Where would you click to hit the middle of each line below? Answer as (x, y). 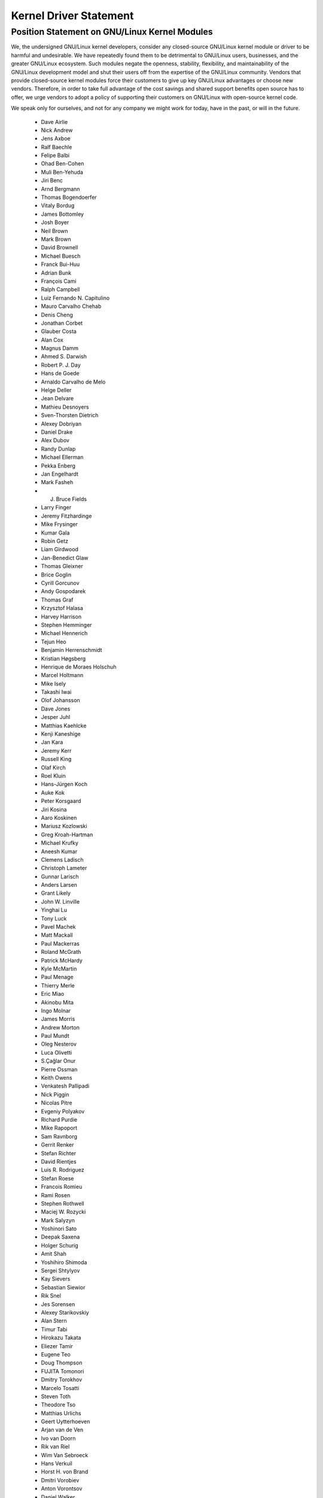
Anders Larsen (59, 885)
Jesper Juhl (56, 717)
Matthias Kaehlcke (64, 726)
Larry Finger (56, 508)
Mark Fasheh (57, 482)
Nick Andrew (57, 130)
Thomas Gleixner (62, 566)
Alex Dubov (55, 440)
